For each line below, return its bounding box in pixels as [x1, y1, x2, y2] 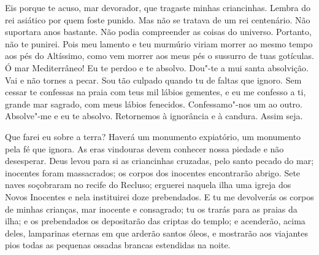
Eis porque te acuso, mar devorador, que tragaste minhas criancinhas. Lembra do [5, 1, 311, 14]
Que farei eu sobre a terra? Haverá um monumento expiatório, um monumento [5, 130, 301, 143]
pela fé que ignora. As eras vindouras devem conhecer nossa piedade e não [5, 142, 284, 155]
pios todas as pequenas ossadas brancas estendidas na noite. [5, 238, 231, 251]
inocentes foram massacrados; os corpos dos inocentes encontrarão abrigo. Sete [5, 166, 301, 179]
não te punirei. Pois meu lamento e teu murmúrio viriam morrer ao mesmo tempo [5, 37, 313, 50]
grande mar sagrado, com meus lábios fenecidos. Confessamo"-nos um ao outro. [5, 97, 302, 110]
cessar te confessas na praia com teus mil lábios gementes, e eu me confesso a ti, [5, 85, 306, 98]
